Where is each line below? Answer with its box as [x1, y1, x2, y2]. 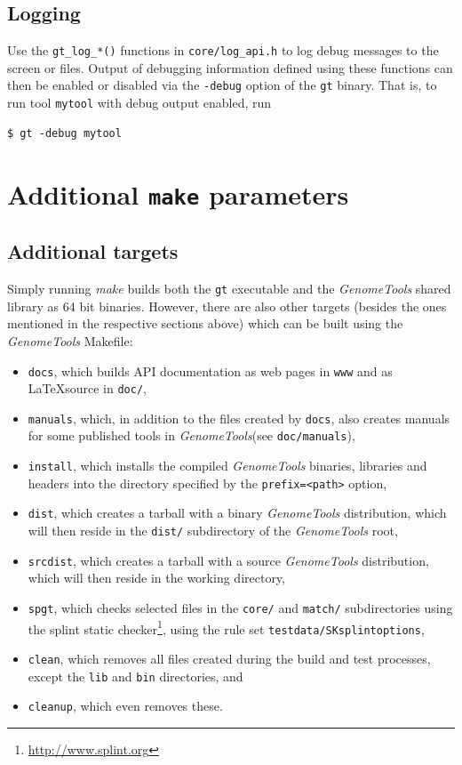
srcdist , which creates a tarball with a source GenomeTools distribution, [28, 551, 429, 569]
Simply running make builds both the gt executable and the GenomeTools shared [7, 279, 451, 298]
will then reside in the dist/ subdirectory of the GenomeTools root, [28, 521, 398, 540]
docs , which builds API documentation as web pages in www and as [28, 361, 393, 380]
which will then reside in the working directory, [28, 568, 285, 587]
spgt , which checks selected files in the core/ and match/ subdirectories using [28, 599, 453, 616]
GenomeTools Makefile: [7, 331, 133, 350]
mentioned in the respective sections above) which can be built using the [7, 314, 403, 333]
